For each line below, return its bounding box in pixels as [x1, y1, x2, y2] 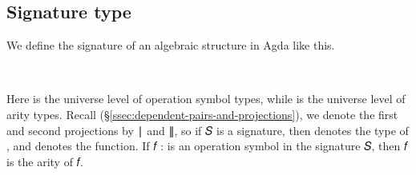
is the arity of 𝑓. [6, 153, 83, 169]
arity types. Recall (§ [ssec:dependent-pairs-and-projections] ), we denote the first [6, 105, 398, 122]
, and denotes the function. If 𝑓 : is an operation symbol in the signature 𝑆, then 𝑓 [6, 137, 408, 154]
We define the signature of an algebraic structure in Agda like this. [6, 37, 335, 54]
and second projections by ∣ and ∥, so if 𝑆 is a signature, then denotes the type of [6, 121, 409, 138]
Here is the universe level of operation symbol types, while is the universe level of [6, 90, 406, 107]
